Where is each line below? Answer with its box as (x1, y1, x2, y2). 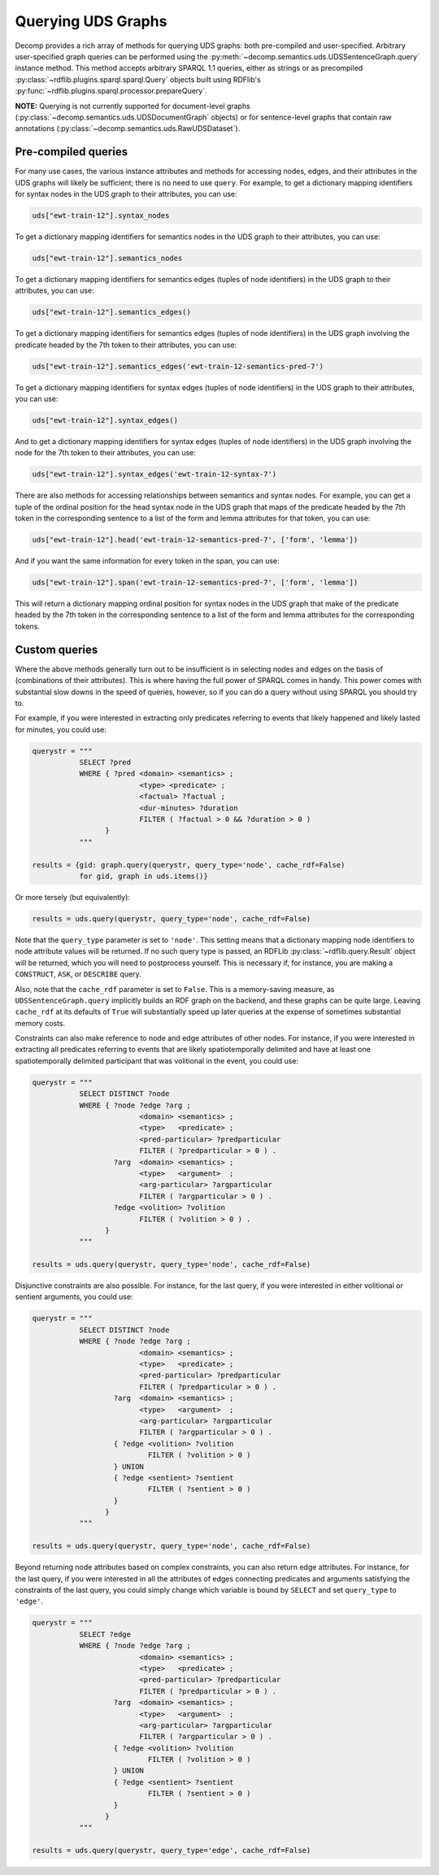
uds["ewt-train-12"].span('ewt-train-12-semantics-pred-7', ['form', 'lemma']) (32, 578, 359, 587)
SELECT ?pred (79, 758, 132, 768)
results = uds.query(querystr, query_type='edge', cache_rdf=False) (32, 1846, 311, 1855)
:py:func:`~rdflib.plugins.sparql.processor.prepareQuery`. (15, 86, 207, 96)
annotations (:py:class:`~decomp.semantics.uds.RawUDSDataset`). (15, 124, 241, 133)
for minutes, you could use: (15, 724, 107, 734)
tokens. (15, 621, 41, 631)
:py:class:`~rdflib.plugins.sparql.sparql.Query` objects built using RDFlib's (15, 74, 262, 85)
